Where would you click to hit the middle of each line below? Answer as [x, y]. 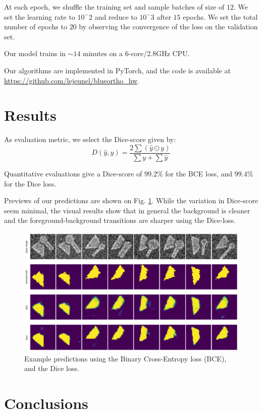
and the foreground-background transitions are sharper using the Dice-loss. [120, 220]
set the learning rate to [40, 16]
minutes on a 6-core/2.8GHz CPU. [136, 53]
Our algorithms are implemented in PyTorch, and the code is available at [117, 70]
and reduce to [116, 16]
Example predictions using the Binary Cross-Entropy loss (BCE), [125, 358]
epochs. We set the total [220, 16]
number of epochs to [36, 27]
